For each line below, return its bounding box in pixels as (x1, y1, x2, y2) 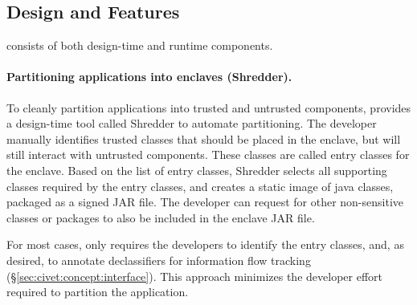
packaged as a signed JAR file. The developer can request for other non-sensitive (6, 193, 404, 210)
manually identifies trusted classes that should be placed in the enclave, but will (6, 130, 401, 147)
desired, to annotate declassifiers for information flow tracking (6, 251, 311, 268)
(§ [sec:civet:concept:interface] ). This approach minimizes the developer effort (6, 267, 382, 284)
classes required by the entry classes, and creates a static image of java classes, (6, 177, 394, 194)
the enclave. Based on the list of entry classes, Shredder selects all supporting (6, 161, 387, 178)
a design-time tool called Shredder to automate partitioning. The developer (6, 115, 377, 132)
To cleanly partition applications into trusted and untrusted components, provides (6, 99, 411, 116)
